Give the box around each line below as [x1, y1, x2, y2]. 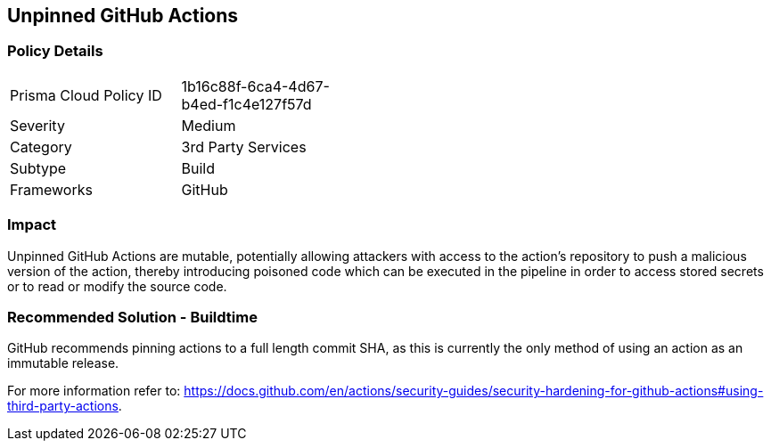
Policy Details [7, 42, 103, 61]
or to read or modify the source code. [7, 278, 227, 294]
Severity [10, 116, 65, 134]
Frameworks [10, 180, 93, 199]
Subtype [10, 159, 67, 177]
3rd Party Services [181, 137, 307, 156]
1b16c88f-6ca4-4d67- [181, 77, 330, 95]
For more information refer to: [7, 383, 181, 399]
